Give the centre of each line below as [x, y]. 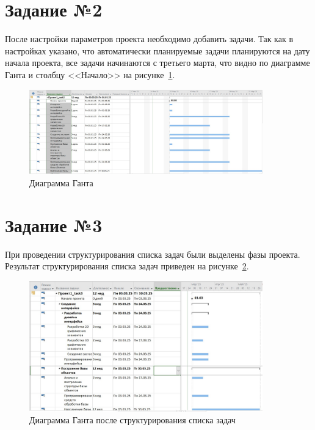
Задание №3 [54, 224]
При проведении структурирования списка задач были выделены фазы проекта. [153, 254]
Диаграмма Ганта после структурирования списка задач [132, 420]
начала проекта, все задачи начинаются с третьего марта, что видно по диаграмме [157, 63]
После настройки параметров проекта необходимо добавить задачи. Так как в [149, 39]
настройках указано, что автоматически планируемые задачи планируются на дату [157, 50]
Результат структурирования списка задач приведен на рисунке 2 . [127, 266]
